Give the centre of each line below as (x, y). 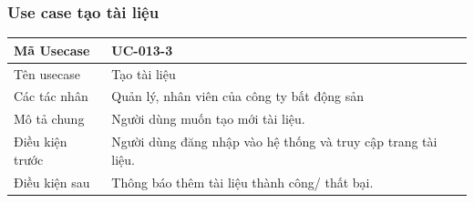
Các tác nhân (51, 96)
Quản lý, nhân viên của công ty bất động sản (237, 96)
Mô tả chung (49, 119)
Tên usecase (47, 73)
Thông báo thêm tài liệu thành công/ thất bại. (242, 182)
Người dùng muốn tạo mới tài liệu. (208, 119)
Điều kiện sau (52, 182)
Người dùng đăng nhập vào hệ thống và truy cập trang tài (274, 142)
